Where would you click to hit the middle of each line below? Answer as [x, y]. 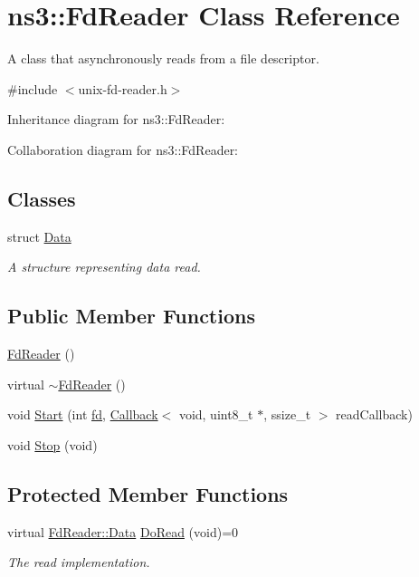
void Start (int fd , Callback [83, 414]
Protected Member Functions [148, 493]
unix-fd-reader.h [123, 88]
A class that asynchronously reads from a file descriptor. [163, 58]
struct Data [39, 236]
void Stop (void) [52, 444]
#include [33, 88]
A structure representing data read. [104, 267]
